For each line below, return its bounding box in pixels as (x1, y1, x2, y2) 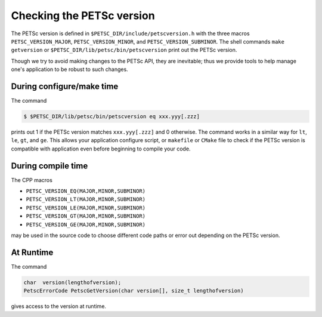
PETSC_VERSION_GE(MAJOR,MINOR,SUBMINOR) (26, 221, 146, 228)
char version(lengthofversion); (23, 279, 122, 286)
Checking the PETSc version (11, 9, 155, 22)
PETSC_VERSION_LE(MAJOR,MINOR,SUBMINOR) (26, 204, 146, 211)
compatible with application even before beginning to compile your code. (11, 145, 191, 152)
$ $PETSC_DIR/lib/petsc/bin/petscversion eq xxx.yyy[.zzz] (23, 113, 200, 119)
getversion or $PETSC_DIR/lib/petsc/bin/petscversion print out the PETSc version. (11, 47, 237, 54)
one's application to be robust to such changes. (11, 66, 128, 73)
